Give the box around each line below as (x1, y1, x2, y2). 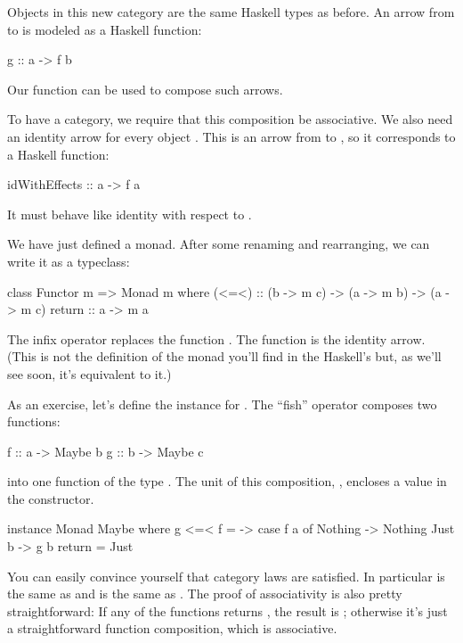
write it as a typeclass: (7, 251, 130, 270)
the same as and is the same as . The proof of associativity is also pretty (7, 584, 402, 603)
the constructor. (7, 489, 94, 507)
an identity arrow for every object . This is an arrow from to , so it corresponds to (7, 127, 456, 145)
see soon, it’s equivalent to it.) (7, 364, 172, 383)
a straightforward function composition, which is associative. (7, 619, 337, 638)
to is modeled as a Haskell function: (7, 20, 202, 38)
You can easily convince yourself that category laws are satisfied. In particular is (7, 566, 445, 585)
